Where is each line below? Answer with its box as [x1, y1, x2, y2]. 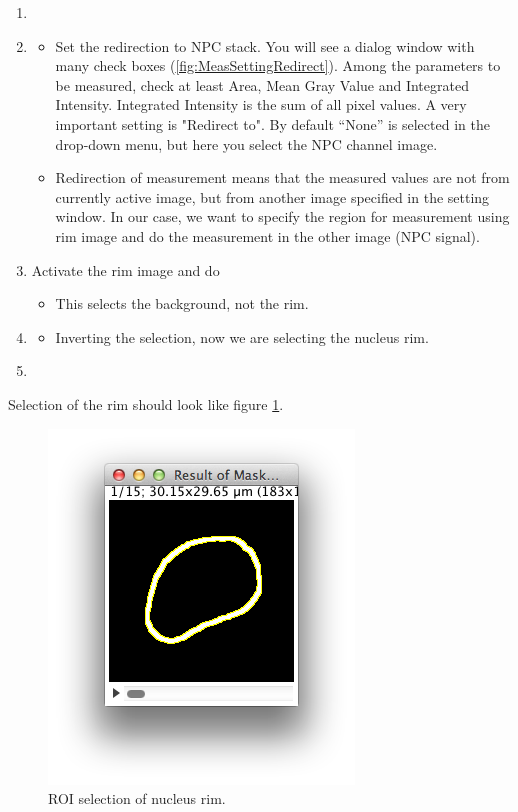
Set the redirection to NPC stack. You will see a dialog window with [55, 35, 475, 56]
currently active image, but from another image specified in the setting [55, 186, 490, 207]
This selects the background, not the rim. [55, 293, 309, 314]
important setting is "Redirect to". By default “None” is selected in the [55, 113, 490, 134]
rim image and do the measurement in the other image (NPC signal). [55, 225, 480, 246]
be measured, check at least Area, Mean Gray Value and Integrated [55, 74, 469, 95]
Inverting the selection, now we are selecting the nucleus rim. [55, 326, 429, 347]
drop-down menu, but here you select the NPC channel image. [55, 133, 438, 154]
